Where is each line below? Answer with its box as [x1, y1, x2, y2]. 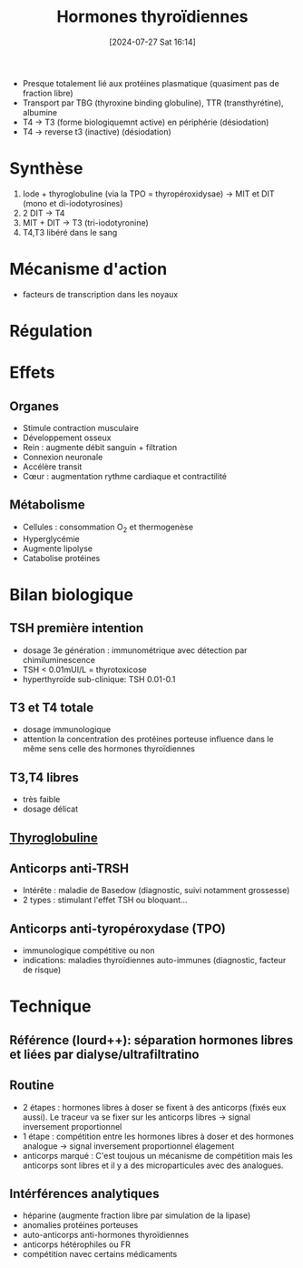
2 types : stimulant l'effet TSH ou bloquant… [22, 894, 188, 906]
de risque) [22, 964, 62, 975]
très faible [22, 794, 61, 805]
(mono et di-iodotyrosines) [22, 197, 123, 208]
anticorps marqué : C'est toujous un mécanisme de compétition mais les [22, 1150, 293, 1161]
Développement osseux [22, 432, 112, 443]
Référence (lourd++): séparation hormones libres [9, 1032, 294, 1048]
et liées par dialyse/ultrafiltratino [9, 1046, 200, 1062]
